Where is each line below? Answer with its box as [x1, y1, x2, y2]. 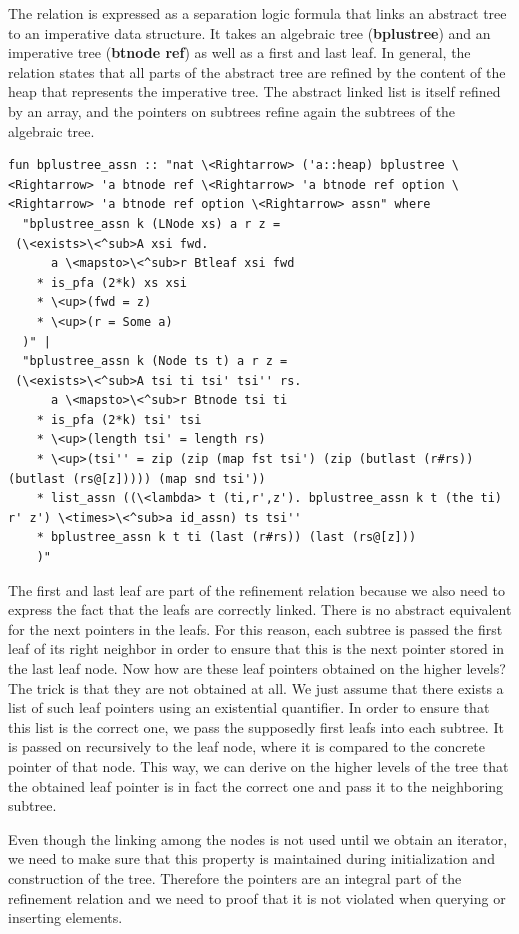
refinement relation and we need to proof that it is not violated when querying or [8, 887, 506, 908]
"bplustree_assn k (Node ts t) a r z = [22, 354, 288, 369]
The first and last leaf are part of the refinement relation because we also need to [8, 579, 506, 600]
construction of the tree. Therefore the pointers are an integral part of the [8, 867, 462, 888]
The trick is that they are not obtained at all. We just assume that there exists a [8, 677, 504, 698]
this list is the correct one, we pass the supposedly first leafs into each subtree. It [8, 716, 504, 737]
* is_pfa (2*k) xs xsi [36, 275, 187, 290]
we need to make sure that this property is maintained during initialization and [8, 848, 495, 869]
